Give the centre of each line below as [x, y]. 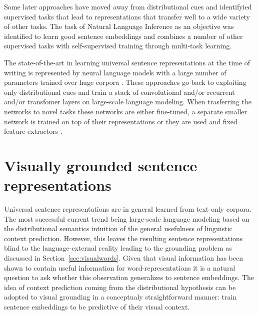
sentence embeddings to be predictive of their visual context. [97, 306]
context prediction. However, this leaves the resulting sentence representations [123, 238]
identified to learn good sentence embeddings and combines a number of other [123, 36]
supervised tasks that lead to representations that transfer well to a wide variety [127, 16]
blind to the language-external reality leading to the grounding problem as [118, 248]
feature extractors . [33, 131]
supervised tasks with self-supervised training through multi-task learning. [118, 46]
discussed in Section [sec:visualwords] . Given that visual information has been [123, 258]
